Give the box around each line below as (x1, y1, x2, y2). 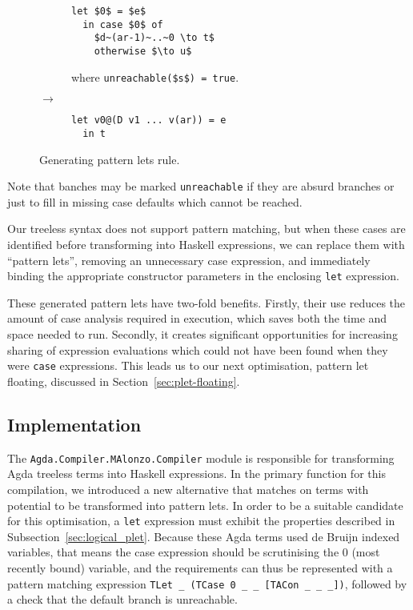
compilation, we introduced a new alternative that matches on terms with (7, 480, 369, 497)
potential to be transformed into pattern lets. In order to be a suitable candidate (7, 496, 403, 513)
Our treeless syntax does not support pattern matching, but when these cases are (7, 220, 406, 237)
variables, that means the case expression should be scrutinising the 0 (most (7, 544, 380, 560)
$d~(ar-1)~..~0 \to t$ (94, 32, 215, 44)
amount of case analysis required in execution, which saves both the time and (7, 310, 387, 327)
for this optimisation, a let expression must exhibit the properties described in (7, 512, 395, 529)
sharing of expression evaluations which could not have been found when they (7, 341, 388, 358)
